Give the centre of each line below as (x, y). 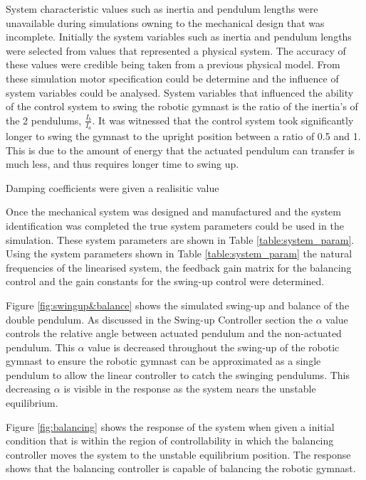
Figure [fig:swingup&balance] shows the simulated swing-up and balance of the (178, 305)
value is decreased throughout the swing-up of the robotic (214, 347)
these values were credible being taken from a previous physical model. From (173, 64)
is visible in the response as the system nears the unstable (190, 389)
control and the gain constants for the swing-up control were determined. (165, 281)
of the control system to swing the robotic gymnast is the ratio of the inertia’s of (182, 106)
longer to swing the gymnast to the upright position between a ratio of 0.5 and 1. (183, 135)
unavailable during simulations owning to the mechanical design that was (165, 22)
